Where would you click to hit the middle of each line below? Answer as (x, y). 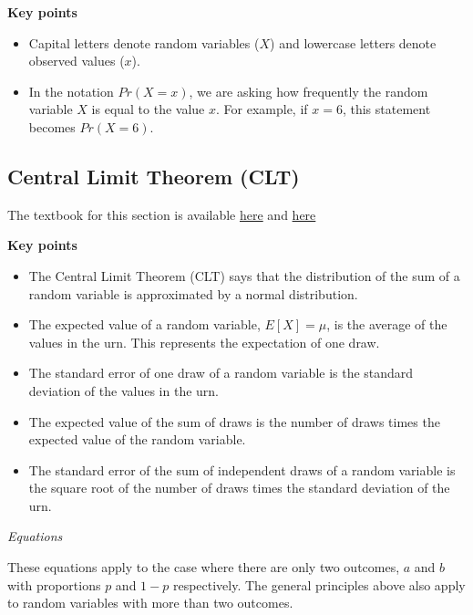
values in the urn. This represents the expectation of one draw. (204, 342)
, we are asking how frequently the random (308, 91)
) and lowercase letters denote (353, 42)
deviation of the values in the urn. (123, 390)
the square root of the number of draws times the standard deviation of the (239, 488)
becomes (52, 126)
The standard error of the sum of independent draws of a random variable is (242, 469)
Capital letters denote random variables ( (144, 42)
